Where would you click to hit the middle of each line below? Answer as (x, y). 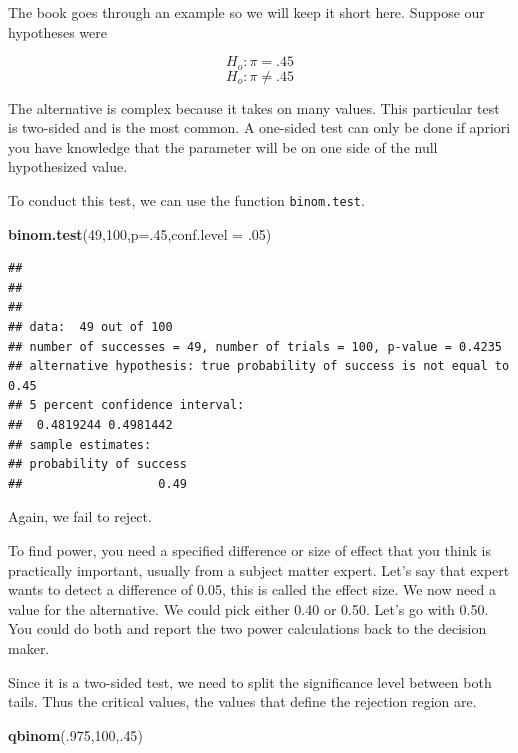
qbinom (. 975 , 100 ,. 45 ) (75, 734)
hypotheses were (57, 31)
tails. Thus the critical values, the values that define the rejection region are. (242, 701)
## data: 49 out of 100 (90, 327)
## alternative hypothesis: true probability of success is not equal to (259, 366)
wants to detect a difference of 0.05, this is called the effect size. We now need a (252, 589)
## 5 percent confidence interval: (126, 405)
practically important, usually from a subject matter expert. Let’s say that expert (259, 569)
